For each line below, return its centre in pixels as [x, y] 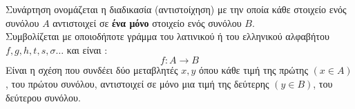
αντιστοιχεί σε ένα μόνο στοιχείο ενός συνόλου [147, 22]
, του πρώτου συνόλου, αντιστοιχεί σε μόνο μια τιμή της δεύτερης [137, 83]
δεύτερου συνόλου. [43, 97]
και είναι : [87, 49]
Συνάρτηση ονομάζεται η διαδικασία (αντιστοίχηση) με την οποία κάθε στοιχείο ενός [176, 9]
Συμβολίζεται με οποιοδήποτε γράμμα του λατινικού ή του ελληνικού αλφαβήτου [167, 36]
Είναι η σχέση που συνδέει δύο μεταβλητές [92, 70]
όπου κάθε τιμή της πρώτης [253, 70]
